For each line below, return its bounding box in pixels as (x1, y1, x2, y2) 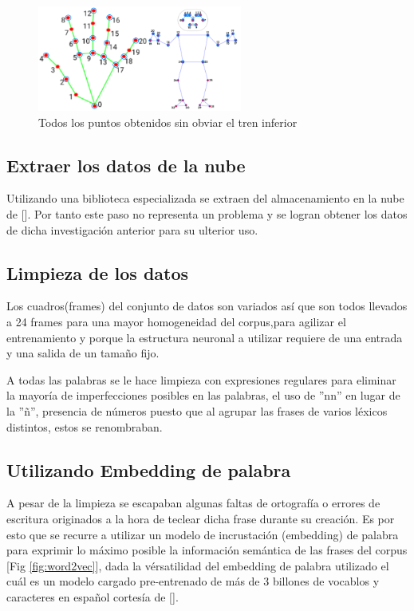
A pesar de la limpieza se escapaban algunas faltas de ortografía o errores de (6, 495, 380, 511)
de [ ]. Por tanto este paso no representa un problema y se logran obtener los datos (6, 205, 408, 222)
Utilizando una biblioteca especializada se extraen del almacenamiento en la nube (6, 190, 404, 207)
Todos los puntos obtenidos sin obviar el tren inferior (38, 113, 298, 130)
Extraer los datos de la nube (6, 152, 246, 177)
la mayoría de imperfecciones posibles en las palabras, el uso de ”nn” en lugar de (6, 387, 400, 404)
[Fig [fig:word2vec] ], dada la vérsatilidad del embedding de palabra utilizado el (6, 557, 389, 574)
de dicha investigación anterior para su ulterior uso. (6, 221, 258, 238)
